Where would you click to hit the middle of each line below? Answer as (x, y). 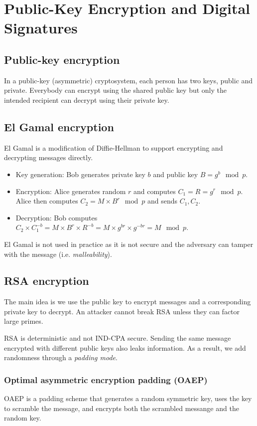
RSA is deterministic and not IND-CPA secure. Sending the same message (118, 338)
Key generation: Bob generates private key (80, 174)
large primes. (24, 321)
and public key (176, 174)
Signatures (41, 28)
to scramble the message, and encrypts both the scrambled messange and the (122, 408)
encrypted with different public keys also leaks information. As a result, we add (125, 347)
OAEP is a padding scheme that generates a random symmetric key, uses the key (128, 398)
